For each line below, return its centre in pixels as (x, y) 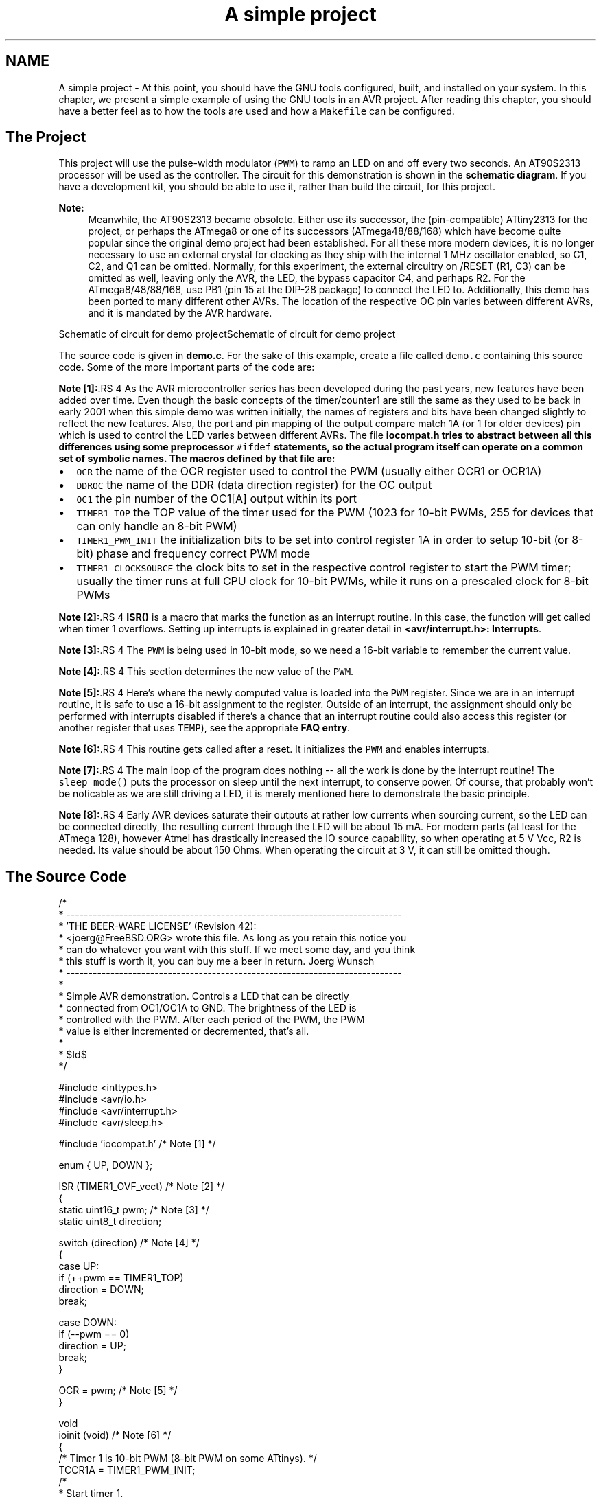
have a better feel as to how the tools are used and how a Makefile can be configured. (257, 111)
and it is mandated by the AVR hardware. (180, 313)
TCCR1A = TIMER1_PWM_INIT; (127, 1470)
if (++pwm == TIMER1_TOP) (121, 1278)
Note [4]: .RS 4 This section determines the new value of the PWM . (206, 672)
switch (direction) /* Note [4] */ (129, 1243)
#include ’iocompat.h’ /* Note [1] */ (137, 1144)
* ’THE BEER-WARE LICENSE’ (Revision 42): (157, 926)
